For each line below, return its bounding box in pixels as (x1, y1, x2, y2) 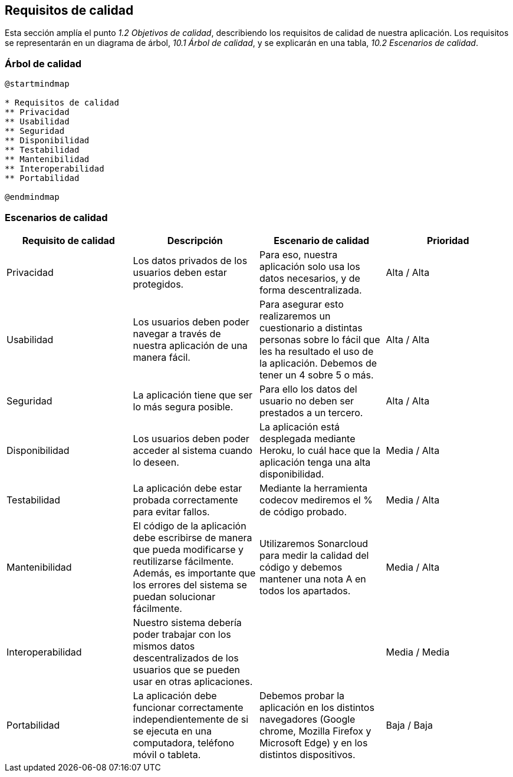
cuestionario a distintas (259, 321, 363, 334)
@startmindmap (5, 79, 70, 89)
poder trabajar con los (133, 628, 231, 640)
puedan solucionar (133, 590, 216, 602)
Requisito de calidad (22, 234, 115, 246)
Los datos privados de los (133, 254, 248, 266)
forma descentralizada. (259, 284, 362, 296)
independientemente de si (133, 713, 249, 725)
